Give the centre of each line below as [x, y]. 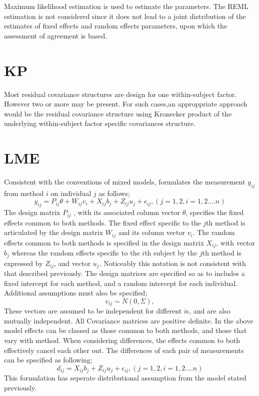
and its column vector [151, 232]
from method [24, 193]
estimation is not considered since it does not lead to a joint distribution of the [125, 16]
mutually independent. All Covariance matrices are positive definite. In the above [129, 320]
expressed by [23, 263]
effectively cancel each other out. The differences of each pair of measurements [124, 350]
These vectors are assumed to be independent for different [93, 311]
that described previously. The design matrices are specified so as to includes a [124, 273]
